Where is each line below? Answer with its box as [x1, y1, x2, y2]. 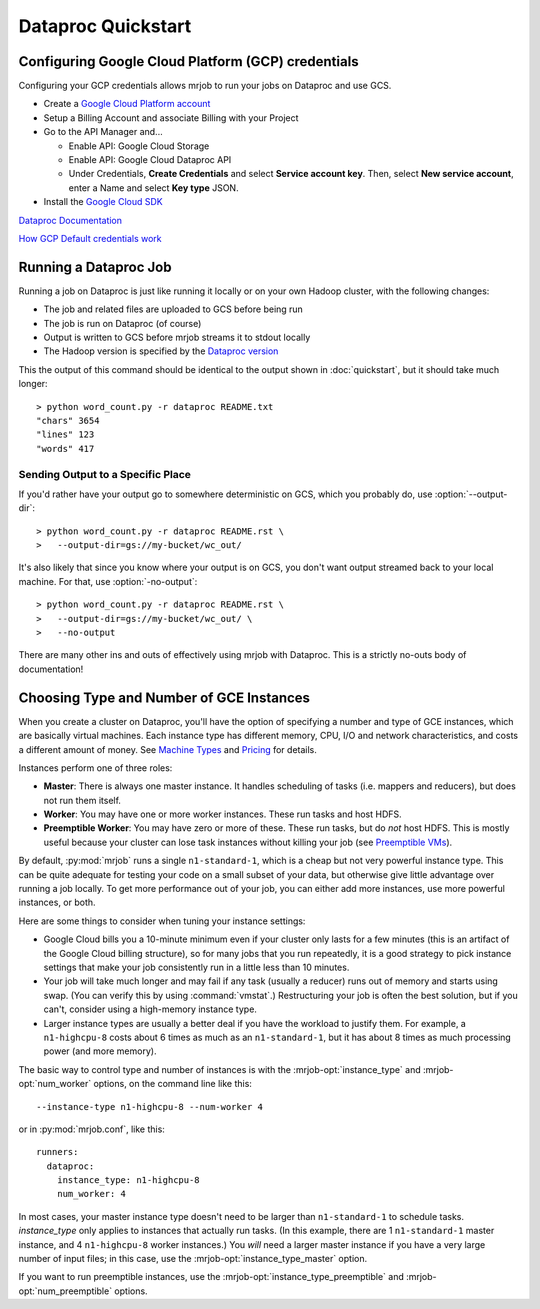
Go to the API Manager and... [43, 126, 164, 138]
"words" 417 [36, 443, 95, 454]
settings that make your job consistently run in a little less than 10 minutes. [43, 961, 350, 973]
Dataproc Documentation [18, 214, 123, 226]
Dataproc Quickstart [18, 15, 192, 37]
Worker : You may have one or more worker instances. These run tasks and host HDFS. [43, 808, 402, 820]
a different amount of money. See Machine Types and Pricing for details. [18, 743, 317, 755]
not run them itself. [43, 794, 122, 806]
